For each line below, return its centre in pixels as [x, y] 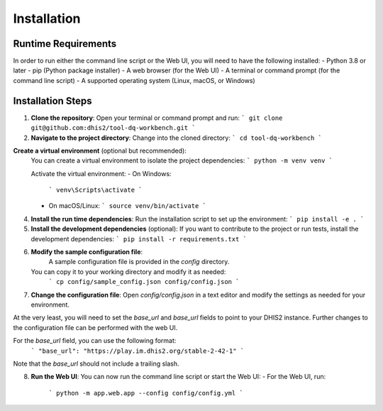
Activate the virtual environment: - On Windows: [101, 173]
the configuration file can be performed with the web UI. [95, 327]
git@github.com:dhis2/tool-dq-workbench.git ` [113, 128]
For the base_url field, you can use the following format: [95, 341]
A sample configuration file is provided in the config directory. [139, 262]
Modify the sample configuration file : [87, 252]
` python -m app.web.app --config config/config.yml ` [146, 393]
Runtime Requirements [65, 44]
